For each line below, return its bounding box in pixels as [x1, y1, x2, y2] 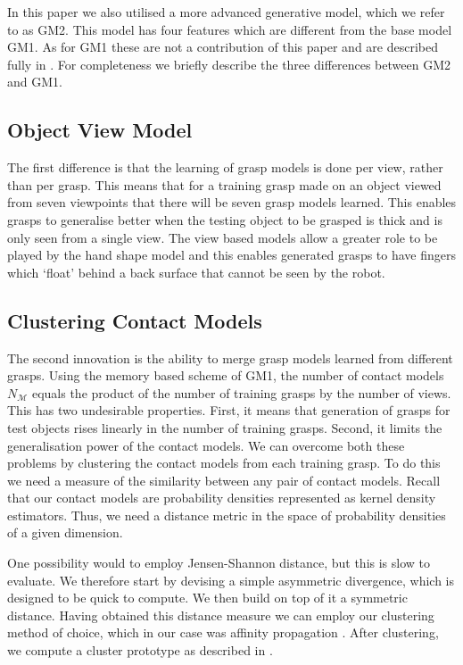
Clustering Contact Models [7, 306, 262, 334]
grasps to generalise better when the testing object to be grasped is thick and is [7, 210, 442, 229]
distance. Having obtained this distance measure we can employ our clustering [7, 605, 434, 624]
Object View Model [7, 116, 193, 144]
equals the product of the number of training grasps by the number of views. [31, 383, 451, 402]
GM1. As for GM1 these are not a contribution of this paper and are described [7, 37, 438, 56]
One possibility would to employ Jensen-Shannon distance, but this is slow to [7, 553, 431, 572]
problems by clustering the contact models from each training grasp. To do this [7, 453, 441, 472]
